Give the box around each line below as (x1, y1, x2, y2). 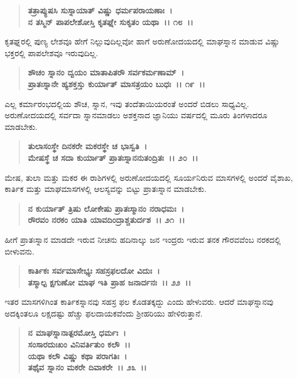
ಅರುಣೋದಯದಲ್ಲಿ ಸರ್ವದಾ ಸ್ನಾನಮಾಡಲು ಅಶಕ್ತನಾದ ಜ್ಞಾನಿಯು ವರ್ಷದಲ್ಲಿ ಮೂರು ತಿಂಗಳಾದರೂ (5, 109, 268, 121)
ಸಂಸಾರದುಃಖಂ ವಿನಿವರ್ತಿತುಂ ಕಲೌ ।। (27, 338, 131, 350)
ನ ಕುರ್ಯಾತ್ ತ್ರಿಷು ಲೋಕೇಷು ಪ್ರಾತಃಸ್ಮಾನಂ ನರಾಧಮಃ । (27, 202, 184, 214)
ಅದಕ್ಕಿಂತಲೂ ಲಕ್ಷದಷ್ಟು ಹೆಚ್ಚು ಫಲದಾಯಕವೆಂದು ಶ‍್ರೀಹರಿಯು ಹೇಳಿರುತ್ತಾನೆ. (5, 307, 203, 319)
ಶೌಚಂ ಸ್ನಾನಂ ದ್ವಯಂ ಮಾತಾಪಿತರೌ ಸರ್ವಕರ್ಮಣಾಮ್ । (27, 66, 184, 78)
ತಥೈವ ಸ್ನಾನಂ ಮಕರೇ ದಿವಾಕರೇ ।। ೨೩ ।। (27, 361, 147, 373)
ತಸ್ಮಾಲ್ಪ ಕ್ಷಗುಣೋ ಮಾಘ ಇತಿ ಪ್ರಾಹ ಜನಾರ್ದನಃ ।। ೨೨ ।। (27, 276, 191, 288)
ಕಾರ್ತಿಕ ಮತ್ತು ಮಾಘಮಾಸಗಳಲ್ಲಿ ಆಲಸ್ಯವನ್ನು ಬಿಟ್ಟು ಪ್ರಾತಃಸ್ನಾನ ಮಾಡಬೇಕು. (5, 183, 207, 195)
